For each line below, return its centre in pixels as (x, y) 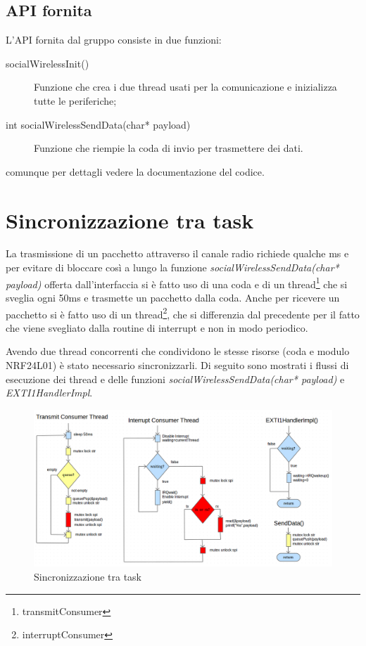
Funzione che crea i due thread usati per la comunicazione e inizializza (185, 87)
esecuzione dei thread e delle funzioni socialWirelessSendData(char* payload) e (175, 379)
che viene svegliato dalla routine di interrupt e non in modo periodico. (157, 327)
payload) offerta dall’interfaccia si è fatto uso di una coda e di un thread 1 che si (177, 283)
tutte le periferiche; (75, 100)
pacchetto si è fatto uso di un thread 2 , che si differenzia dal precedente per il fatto (183, 313)
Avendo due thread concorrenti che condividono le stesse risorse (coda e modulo (178, 351)
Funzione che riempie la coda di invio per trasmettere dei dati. (169, 148)
